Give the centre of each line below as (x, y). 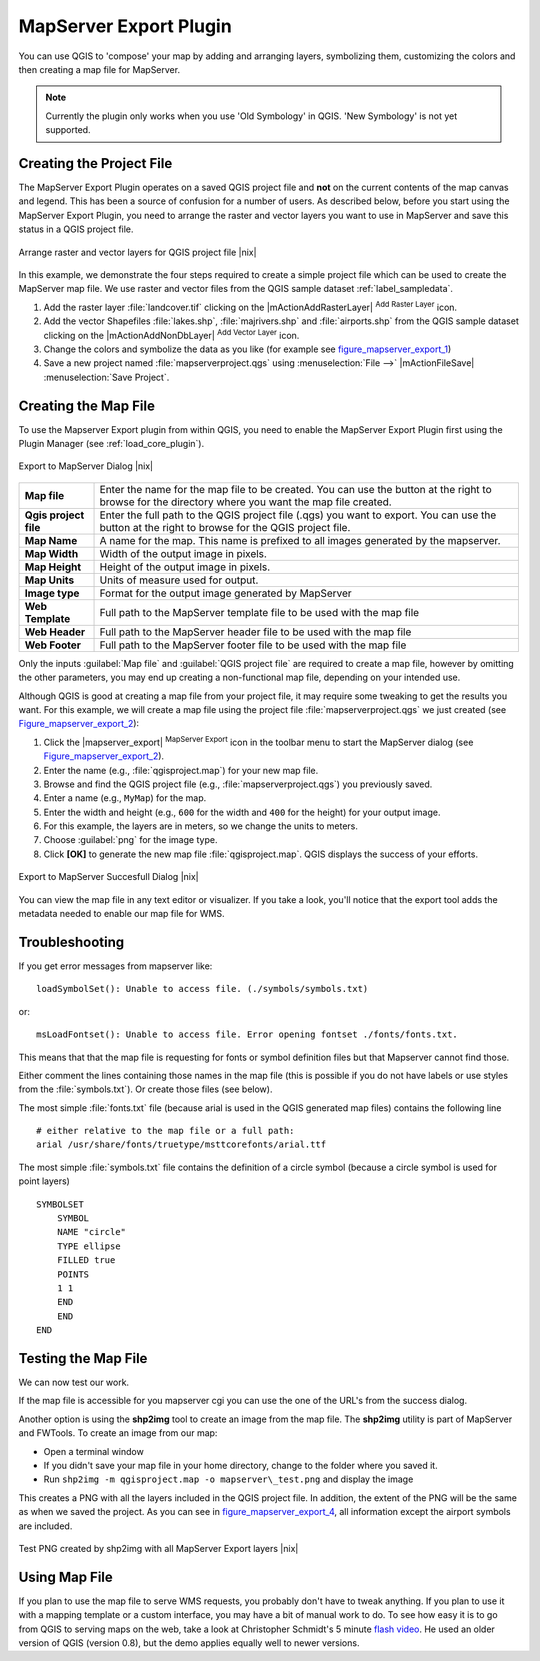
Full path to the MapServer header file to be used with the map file (255, 632)
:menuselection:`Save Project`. (106, 377)
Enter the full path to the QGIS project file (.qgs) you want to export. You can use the (298, 515)
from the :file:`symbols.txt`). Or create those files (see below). (145, 1089)
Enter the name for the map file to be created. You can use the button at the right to (295, 489)
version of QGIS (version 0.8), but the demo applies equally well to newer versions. (189, 1643)
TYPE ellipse (88, 1246)
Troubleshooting (71, 941)
